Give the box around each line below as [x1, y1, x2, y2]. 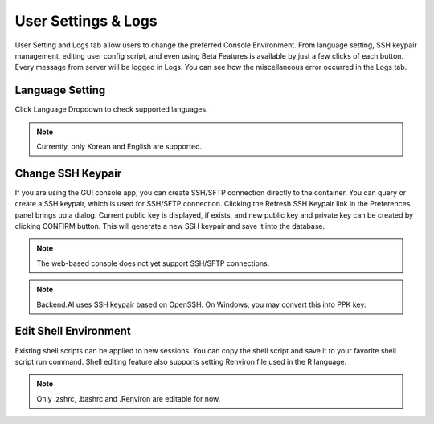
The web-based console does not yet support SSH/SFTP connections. [36, 258, 270, 268]
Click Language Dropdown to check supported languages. [14, 104, 208, 114]
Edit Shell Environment [14, 324, 132, 338]
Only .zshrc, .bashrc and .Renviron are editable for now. [36, 393, 221, 403]
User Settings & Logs [14, 12, 158, 30]
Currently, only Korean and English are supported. [36, 141, 203, 152]
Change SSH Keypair [14, 166, 122, 180]
